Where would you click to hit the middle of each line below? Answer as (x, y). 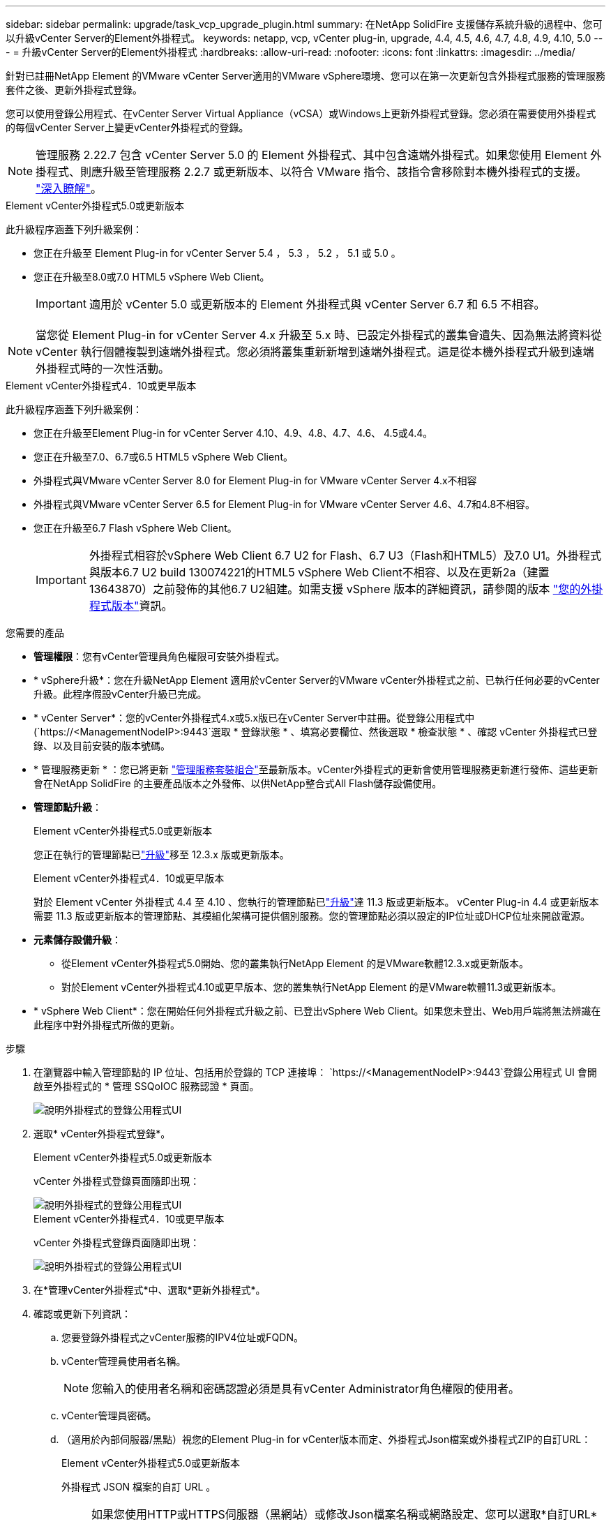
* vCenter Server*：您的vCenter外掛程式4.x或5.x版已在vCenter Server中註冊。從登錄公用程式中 (254, 718)
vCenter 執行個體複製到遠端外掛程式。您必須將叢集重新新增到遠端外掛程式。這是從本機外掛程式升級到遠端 (315, 352)
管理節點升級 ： (68, 807)
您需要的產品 (35, 633)
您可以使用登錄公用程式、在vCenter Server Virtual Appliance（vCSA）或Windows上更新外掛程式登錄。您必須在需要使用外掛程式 (301, 113)
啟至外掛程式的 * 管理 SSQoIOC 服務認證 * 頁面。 (146, 1086)
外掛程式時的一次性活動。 (103, 368)
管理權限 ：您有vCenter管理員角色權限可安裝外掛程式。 (159, 656)
